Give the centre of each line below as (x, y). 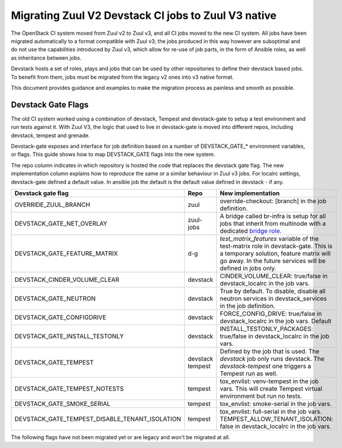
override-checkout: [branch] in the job (273, 201)
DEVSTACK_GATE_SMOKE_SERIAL (62, 404)
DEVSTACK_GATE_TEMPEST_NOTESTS (69, 388)
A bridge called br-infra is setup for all (273, 216)
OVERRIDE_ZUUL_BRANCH (52, 204)
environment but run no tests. (261, 396)
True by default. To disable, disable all (272, 291)
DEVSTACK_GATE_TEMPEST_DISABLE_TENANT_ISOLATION (98, 418)
